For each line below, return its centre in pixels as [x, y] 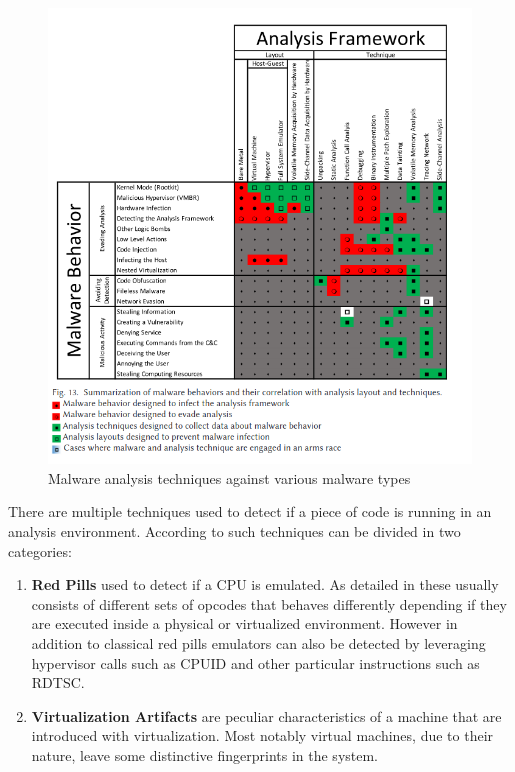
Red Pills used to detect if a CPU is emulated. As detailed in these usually [265, 584]
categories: [40, 550]
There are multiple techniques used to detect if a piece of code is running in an [250, 511]
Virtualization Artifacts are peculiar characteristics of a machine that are [266, 715]
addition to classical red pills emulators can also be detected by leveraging [258, 643]
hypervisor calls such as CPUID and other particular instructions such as [255, 662]
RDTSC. [58, 682]
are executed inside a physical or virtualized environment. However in [244, 623]
